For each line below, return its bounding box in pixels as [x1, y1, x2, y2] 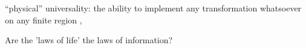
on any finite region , [5, 13, 82, 26]
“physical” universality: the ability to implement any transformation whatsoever [5, 2, 302, 14]
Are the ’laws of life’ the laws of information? [5, 34, 173, 46]
